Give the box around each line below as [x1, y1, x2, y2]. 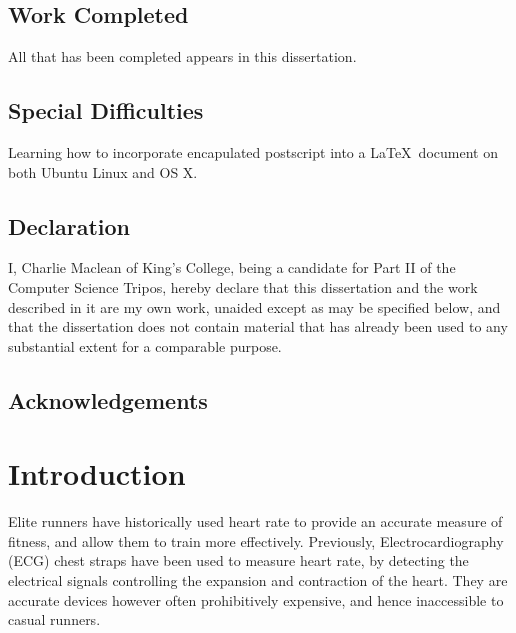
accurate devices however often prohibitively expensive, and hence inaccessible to [8, 589, 504, 610]
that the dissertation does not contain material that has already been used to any [8, 316, 508, 337]
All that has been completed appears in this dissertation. [8, 46, 357, 67]
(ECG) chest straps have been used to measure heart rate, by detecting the [8, 550, 469, 571]
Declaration [8, 210, 131, 241]
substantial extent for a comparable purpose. [8, 335, 282, 356]
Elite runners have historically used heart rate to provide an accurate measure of [8, 511, 503, 532]
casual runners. [8, 609, 101, 630]
